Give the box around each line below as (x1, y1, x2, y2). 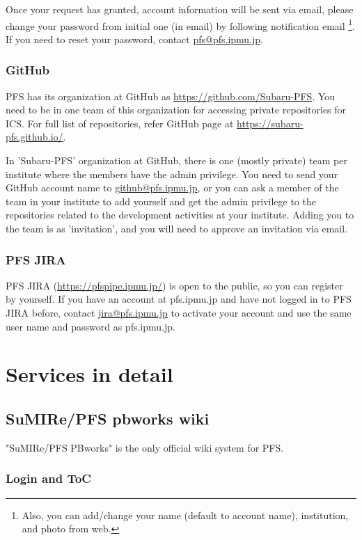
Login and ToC (6, 470, 91, 487)
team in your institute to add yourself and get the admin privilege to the (6, 193, 316, 208)
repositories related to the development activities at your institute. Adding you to (6, 207, 354, 222)
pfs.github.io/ (6, 129, 63, 144)
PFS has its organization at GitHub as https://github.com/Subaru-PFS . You (6, 88, 336, 103)
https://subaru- (237, 116, 304, 130)
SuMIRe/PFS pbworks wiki (6, 407, 210, 429)
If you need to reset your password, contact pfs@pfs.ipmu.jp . (6, 31, 263, 46)
